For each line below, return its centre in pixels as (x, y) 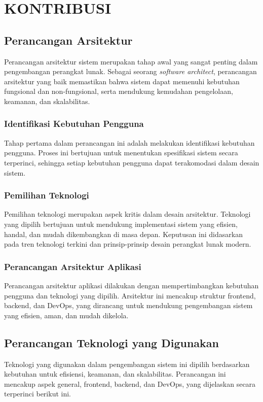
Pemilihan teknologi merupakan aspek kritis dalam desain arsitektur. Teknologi (127, 214)
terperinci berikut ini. (37, 394)
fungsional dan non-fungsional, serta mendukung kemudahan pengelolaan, (119, 91)
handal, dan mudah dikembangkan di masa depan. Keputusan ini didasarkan (123, 234)
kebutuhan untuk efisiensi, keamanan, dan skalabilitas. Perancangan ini (115, 374)
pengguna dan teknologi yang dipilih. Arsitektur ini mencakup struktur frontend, (130, 295)
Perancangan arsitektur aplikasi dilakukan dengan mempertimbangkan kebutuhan (131, 285)
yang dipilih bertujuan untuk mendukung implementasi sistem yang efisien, (121, 224)
